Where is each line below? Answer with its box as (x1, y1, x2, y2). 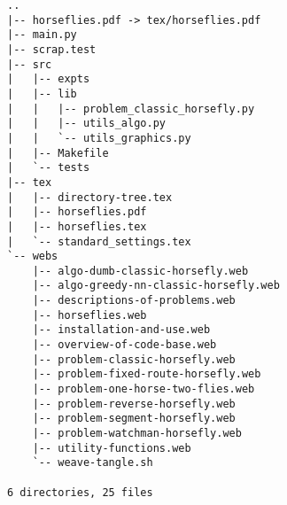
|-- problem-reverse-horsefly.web (32, 397, 236, 410)
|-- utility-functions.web (32, 441, 191, 454)
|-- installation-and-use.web (32, 323, 211, 337)
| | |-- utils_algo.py (7, 117, 166, 130)
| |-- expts (7, 73, 90, 86)
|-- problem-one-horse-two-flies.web (32, 383, 255, 396)
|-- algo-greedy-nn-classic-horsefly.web (32, 279, 280, 292)
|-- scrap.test (7, 43, 97, 56)
